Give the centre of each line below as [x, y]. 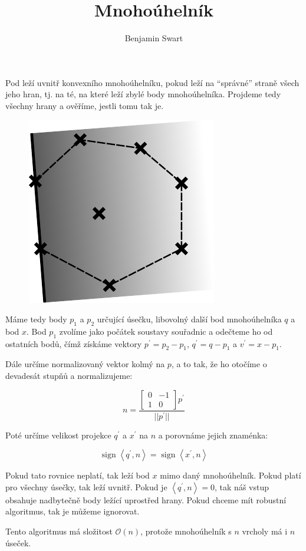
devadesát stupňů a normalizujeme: [69, 376]
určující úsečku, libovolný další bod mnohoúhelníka [189, 319]
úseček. [18, 542]
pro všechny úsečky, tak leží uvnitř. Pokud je [86, 486]
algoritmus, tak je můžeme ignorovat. [73, 511]
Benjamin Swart [154, 38]
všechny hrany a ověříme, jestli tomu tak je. [85, 105]
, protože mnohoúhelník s [186, 531]
